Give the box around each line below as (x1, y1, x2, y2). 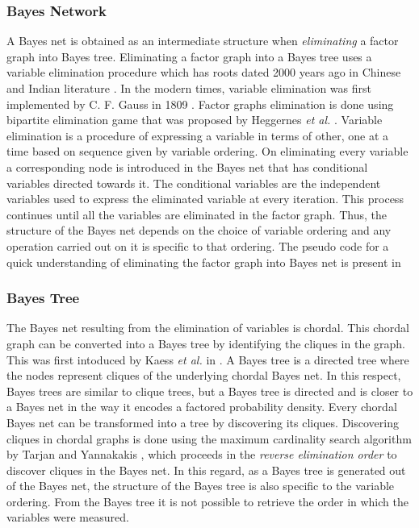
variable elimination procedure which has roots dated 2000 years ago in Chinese (6, 64, 401, 81)
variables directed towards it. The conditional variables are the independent (6, 174, 381, 191)
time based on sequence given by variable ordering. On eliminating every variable (6, 143, 409, 160)
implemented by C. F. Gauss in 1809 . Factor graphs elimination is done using (6, 95, 394, 112)
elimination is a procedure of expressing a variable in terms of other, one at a (6, 127, 389, 143)
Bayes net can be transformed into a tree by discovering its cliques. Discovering (6, 414, 399, 430)
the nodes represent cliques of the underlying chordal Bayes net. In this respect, (6, 367, 401, 384)
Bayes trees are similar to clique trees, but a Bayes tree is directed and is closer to (6, 382, 413, 399)
